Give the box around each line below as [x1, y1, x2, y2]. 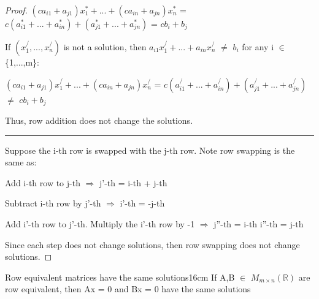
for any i [242, 40, 274, 53]
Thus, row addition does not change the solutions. [5, 114, 193, 127]
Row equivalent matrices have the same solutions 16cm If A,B [5, 270, 235, 283]
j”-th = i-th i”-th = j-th [213, 218, 304, 230]
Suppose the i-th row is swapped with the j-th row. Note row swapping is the [5, 143, 295, 156]
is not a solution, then [63, 40, 147, 53]
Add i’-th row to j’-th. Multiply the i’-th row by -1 [5, 218, 195, 230]
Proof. [5, 4, 28, 16]
